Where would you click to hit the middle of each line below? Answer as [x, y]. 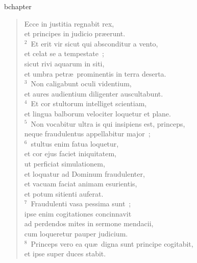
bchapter [18, 6]
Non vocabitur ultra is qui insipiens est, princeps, [108, 123]
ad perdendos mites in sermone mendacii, [89, 223]
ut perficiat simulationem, [65, 163]
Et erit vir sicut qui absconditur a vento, [94, 43]
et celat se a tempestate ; [64, 53]
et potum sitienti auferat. [64, 193]
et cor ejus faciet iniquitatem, [70, 153]
